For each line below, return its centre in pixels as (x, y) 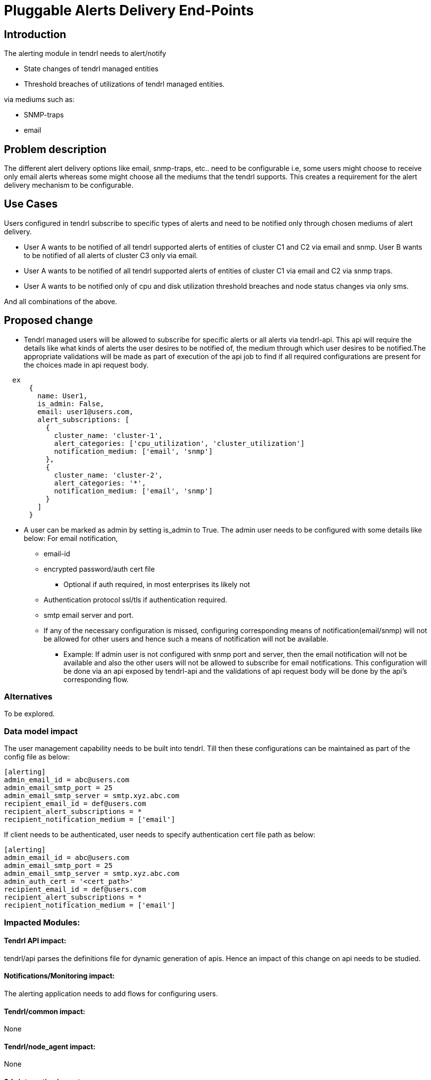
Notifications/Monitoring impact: (59, 976)
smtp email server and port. (89, 615)
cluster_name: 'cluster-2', (108, 475)
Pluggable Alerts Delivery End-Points (129, 10)
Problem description (55, 149)
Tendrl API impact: (35, 941)
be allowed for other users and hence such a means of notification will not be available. (186, 639)
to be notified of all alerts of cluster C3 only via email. (111, 255)
